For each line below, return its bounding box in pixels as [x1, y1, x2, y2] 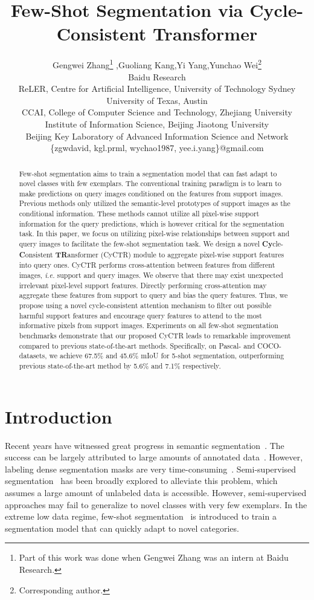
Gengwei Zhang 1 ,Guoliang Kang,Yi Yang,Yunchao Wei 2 [52, 57, 261, 71]
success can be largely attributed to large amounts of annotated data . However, [5, 451, 303, 463]
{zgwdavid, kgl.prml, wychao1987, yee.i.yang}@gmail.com [50, 141, 264, 154]
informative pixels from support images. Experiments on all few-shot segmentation [19, 320, 278, 331]
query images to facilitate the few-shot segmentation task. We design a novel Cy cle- [19, 239, 284, 250]
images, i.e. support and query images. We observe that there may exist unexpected [19, 270, 283, 280]
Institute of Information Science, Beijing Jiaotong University [45, 117, 269, 130]
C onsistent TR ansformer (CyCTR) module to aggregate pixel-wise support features [19, 249, 284, 260]
